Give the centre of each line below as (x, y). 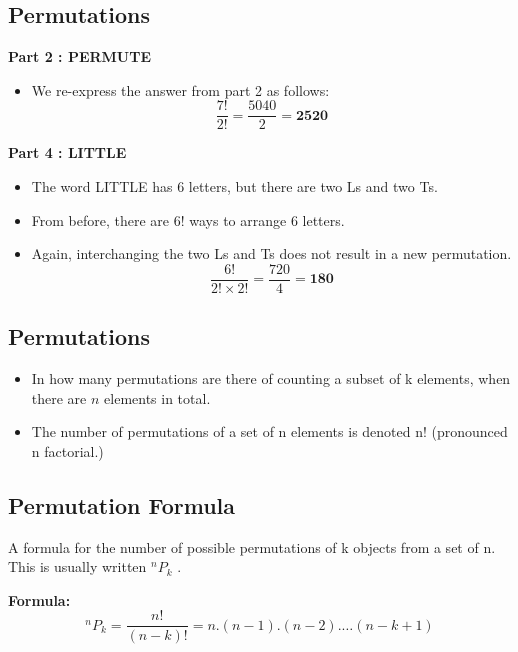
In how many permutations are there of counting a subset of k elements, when (271, 378)
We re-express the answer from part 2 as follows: (180, 89)
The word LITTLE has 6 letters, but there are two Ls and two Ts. (234, 186)
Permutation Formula (121, 504)
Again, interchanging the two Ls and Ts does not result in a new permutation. (271, 253)
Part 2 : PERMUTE (80, 56)
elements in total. (157, 397)
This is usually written (77, 566)
